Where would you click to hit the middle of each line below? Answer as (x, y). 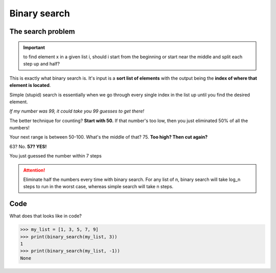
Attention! (34, 170)
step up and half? (41, 64)
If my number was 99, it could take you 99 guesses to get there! (77, 111)
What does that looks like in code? (45, 216)
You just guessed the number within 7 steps (55, 156)
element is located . (30, 85)
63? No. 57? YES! (28, 146)
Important (34, 47)
